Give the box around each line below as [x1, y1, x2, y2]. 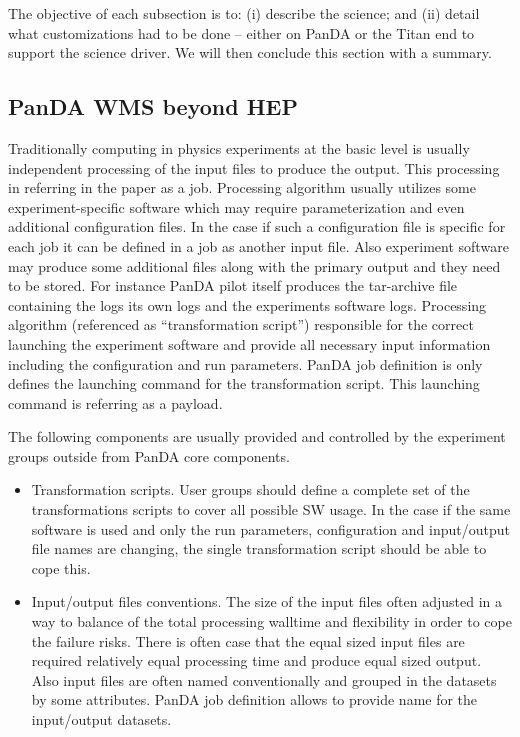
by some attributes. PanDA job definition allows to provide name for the [31, 689, 478, 710]
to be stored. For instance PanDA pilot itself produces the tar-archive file [8, 275, 458, 296]
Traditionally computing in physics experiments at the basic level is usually [8, 137, 470, 158]
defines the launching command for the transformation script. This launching [8, 373, 480, 394]
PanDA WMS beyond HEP [8, 91, 298, 122]
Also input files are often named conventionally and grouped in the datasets [31, 669, 497, 690]
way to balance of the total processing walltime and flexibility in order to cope [31, 611, 512, 632]
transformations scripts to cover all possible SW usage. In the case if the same [31, 499, 511, 520]
